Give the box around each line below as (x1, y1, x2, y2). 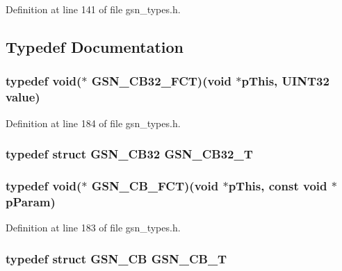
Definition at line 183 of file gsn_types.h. (6, 220, 181, 235)
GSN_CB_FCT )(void (91, 176, 219, 194)
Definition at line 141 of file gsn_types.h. (6, 2, 181, 16)
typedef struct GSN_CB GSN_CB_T (6, 249, 227, 267)
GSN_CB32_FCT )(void (91, 72, 231, 90)
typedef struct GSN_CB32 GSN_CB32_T (6, 145, 253, 163)
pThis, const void (228, 176, 327, 194)
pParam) (6, 192, 56, 210)
